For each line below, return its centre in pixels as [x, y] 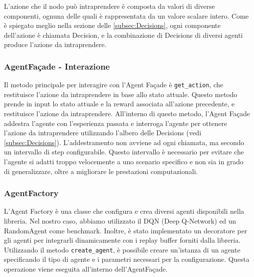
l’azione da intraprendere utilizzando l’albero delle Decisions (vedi [103, 133]
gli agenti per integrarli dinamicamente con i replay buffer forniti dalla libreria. [122, 240]
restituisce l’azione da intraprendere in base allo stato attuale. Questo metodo [121, 94]
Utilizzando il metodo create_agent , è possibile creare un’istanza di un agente [122, 249]
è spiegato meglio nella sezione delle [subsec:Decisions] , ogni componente [112, 25]
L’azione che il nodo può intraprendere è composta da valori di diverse [110, 6]
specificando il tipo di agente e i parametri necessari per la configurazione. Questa [127, 259]
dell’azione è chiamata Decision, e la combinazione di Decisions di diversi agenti [123, 35]
